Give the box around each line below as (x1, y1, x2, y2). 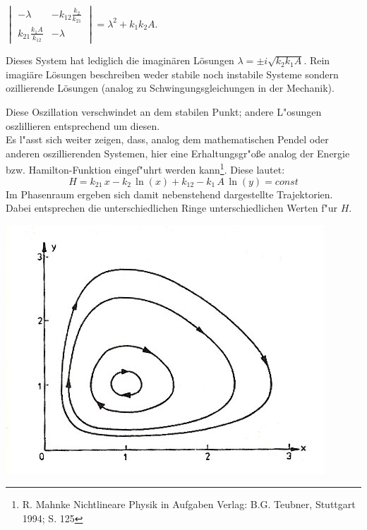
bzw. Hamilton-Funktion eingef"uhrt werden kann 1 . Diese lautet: (6, 160, 285, 176)
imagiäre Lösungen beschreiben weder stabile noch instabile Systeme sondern (6, 66, 339, 81)
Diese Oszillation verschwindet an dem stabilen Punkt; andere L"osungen (6, 104, 322, 119)
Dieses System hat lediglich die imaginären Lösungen (6, 53, 234, 68)
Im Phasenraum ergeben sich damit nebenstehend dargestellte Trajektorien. (6, 186, 333, 201)
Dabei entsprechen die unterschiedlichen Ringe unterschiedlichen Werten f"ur (6, 200, 338, 215)
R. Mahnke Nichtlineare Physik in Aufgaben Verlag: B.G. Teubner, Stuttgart (22, 497, 356, 512)
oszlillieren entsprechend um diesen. (6, 118, 160, 133)
